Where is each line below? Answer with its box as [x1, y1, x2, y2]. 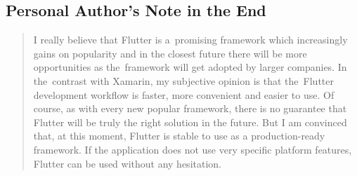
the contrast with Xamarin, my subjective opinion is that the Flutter [33, 73, 334, 88]
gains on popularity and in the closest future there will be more [33, 46, 307, 60]
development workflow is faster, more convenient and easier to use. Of [33, 87, 335, 102]
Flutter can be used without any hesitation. [33, 156, 221, 170]
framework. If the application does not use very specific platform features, [33, 142, 352, 156]
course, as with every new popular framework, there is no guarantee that [33, 101, 347, 116]
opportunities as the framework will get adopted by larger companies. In [33, 60, 347, 74]
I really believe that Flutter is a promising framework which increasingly [33, 32, 348, 47]
